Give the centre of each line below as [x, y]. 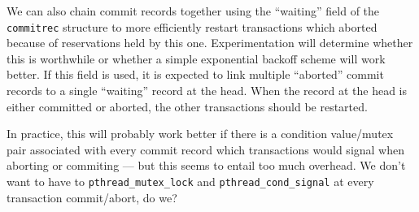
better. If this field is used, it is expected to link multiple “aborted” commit [195, 74]
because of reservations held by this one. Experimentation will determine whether [210, 43]
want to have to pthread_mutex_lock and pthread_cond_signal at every [190, 181]
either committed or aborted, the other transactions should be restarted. [187, 106]
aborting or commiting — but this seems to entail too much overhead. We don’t [206, 165]
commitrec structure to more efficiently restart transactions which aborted [192, 26]
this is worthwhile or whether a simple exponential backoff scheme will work [196, 58]
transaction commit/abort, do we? [92, 197]
